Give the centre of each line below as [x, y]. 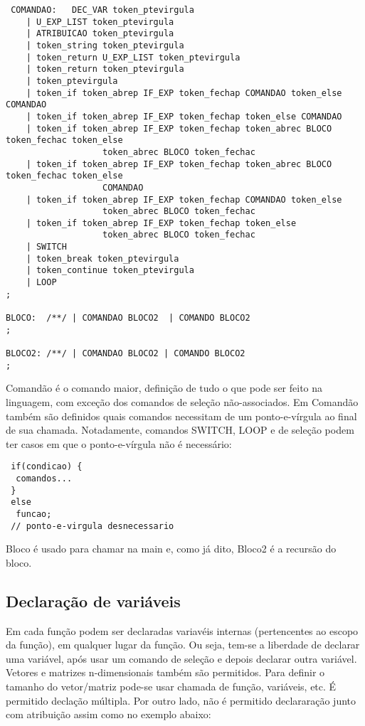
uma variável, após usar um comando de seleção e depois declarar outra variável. [181, 658]
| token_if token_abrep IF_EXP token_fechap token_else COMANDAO [184, 116]
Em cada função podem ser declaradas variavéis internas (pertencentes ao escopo [182, 630]
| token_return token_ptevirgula [105, 69]
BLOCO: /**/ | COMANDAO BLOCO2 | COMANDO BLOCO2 [128, 318]
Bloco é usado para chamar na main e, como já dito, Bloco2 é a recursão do [171, 549]
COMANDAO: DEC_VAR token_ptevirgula [102, 10]
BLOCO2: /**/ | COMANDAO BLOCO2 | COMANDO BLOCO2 [126, 354]
